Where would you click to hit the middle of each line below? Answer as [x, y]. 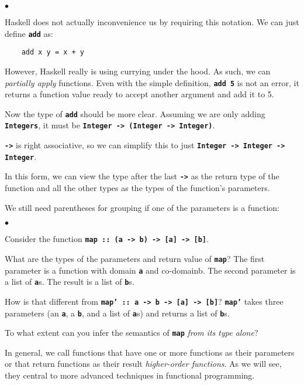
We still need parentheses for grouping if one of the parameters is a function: [142, 207]
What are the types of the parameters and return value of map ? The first [135, 258]
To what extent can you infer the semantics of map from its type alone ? [132, 333]
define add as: [29, 33]
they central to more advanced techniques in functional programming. [130, 375]
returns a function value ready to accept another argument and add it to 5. [139, 94]
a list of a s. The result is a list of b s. [70, 282]
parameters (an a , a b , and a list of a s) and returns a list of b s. [117, 313]
